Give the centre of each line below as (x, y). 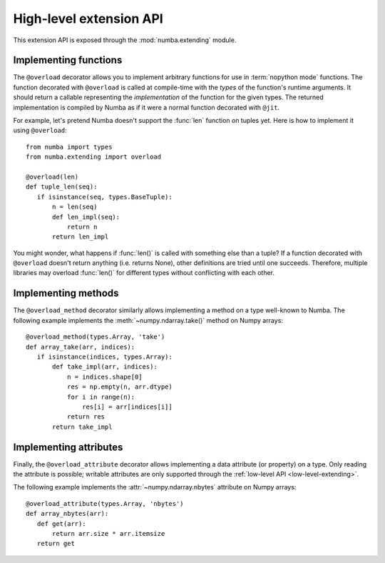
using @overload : (40, 130)
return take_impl (82, 427)
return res (86, 417)
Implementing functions (68, 60)
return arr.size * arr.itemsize (109, 533)
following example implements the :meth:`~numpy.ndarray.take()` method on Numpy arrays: (148, 320)
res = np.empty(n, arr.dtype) (119, 387)
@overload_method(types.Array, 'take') (96, 337)
